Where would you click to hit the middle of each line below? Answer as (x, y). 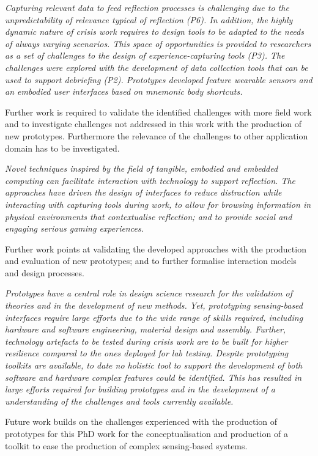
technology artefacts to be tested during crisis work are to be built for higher (146, 341)
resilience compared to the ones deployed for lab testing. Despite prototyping (147, 353)
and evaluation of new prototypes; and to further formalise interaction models (151, 261)
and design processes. (45, 272)
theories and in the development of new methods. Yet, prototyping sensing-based (154, 305)
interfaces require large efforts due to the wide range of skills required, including (154, 317)
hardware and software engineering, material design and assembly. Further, (146, 329)
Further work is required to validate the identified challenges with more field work (158, 112)
